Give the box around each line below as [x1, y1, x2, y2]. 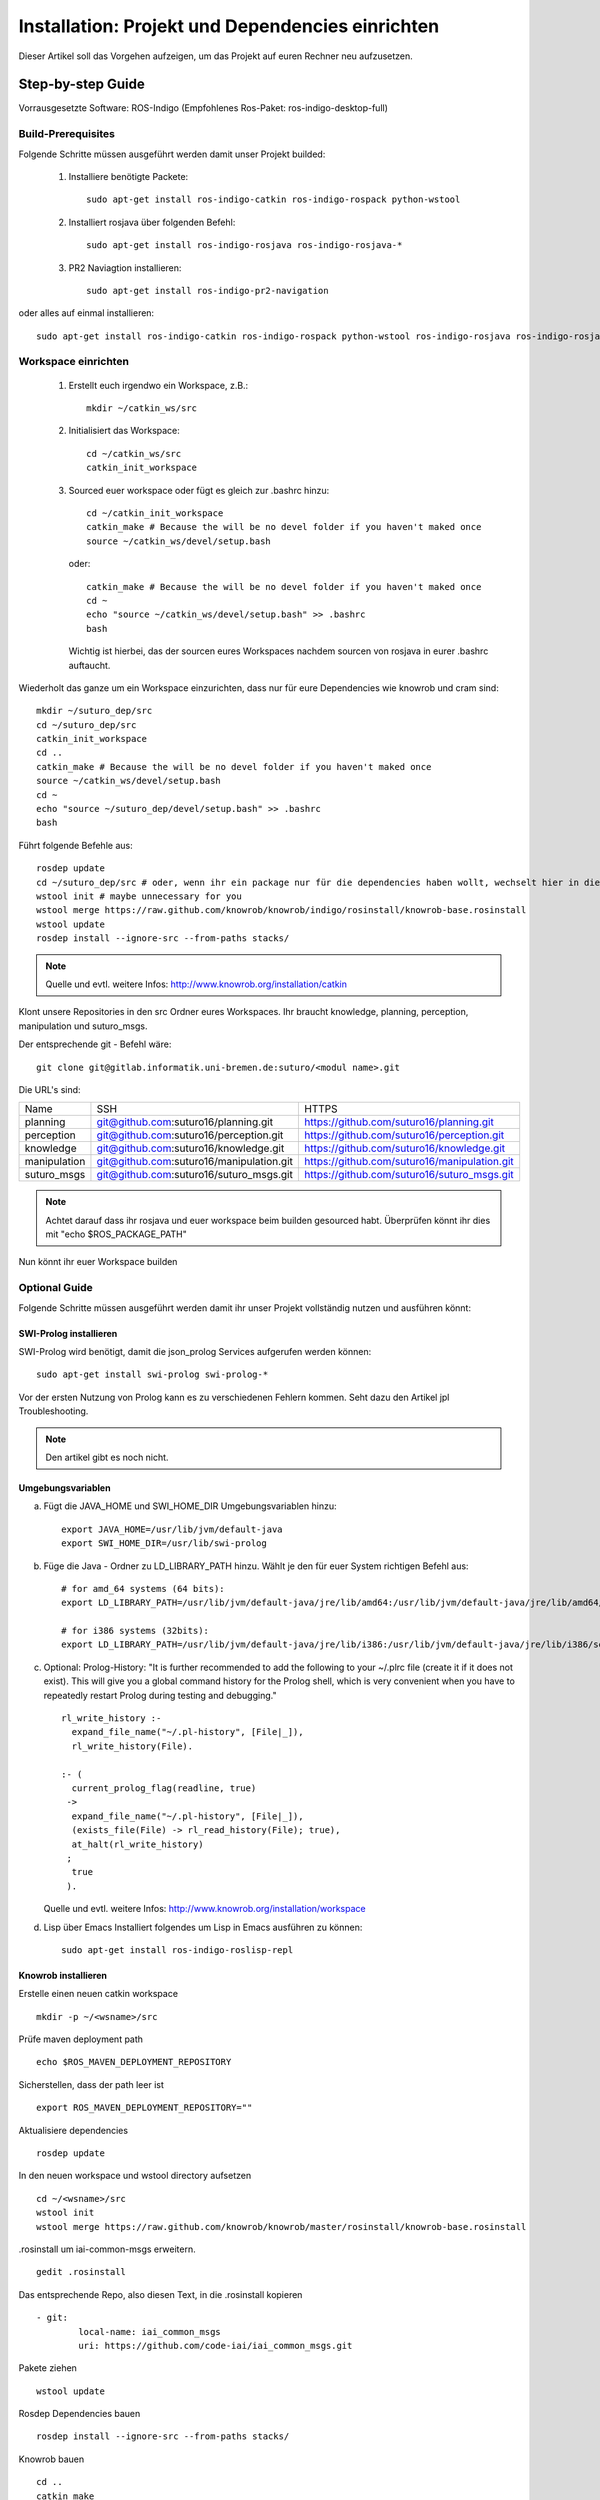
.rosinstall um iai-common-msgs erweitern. [18, 2243, 196, 2255]
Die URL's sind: [18, 1083, 81, 1095]
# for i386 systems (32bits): [61, 1625, 210, 1637]
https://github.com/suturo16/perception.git [304, 1128, 505, 1142]
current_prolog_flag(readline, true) [71, 1782, 257, 1794]
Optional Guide [18, 1281, 94, 1295]
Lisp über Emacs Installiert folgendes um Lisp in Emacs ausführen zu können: [43, 1921, 363, 1933]
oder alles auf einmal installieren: [18, 307, 155, 319]
